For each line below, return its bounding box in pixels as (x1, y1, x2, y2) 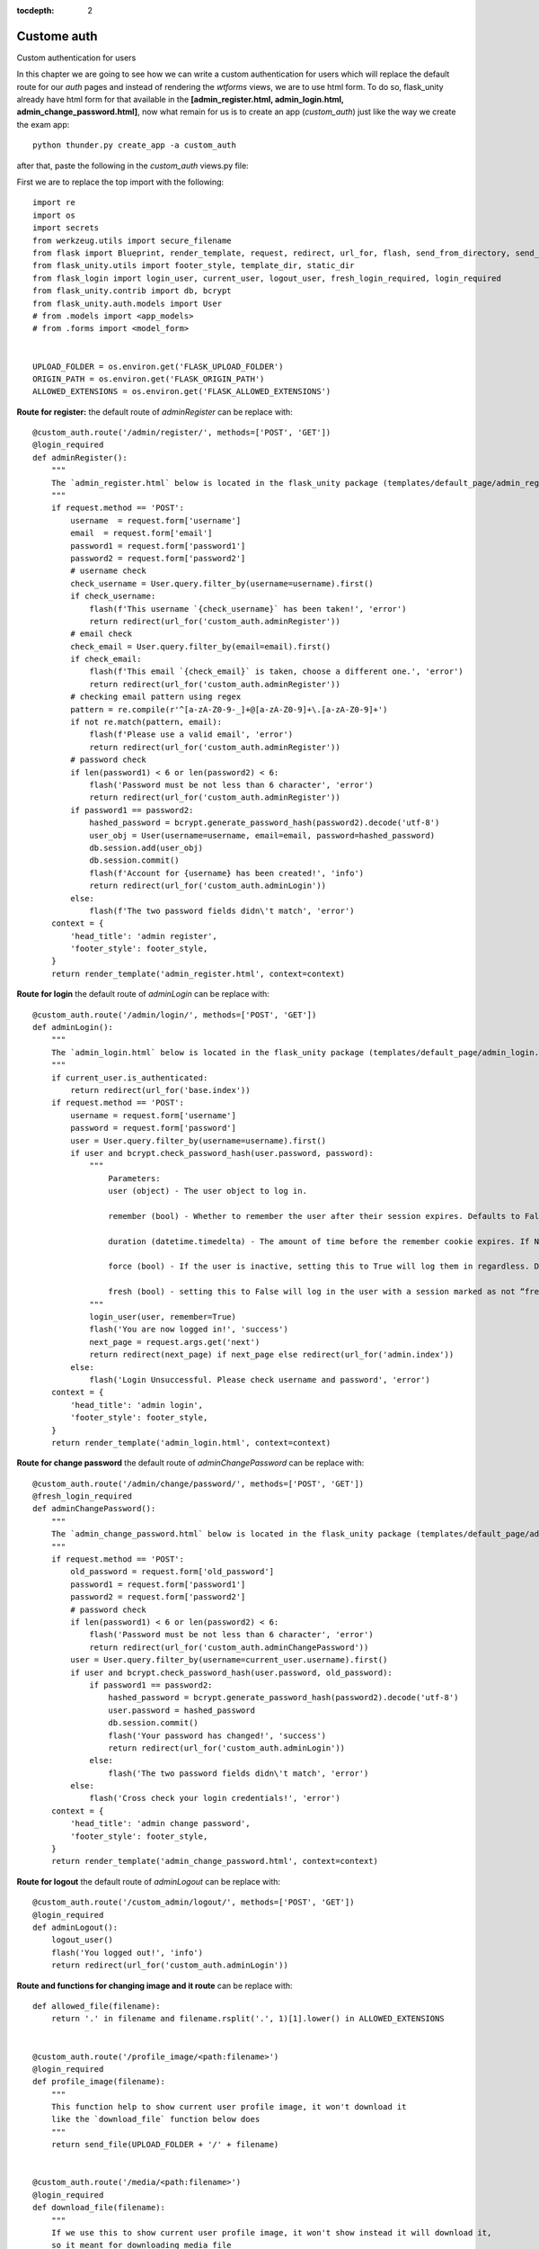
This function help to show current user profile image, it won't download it (50, 2101, 407, 2112)
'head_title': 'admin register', (70, 931, 217, 941)
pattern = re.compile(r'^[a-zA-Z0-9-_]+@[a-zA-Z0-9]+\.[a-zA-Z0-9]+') (70, 704, 388, 714)
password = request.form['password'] (70, 1123, 237, 1133)
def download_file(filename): (32, 2202, 166, 2213)
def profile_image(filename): (32, 2076, 166, 2087)
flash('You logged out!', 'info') (50, 1948, 204, 1958)
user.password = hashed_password (108, 1705, 256, 1716)
